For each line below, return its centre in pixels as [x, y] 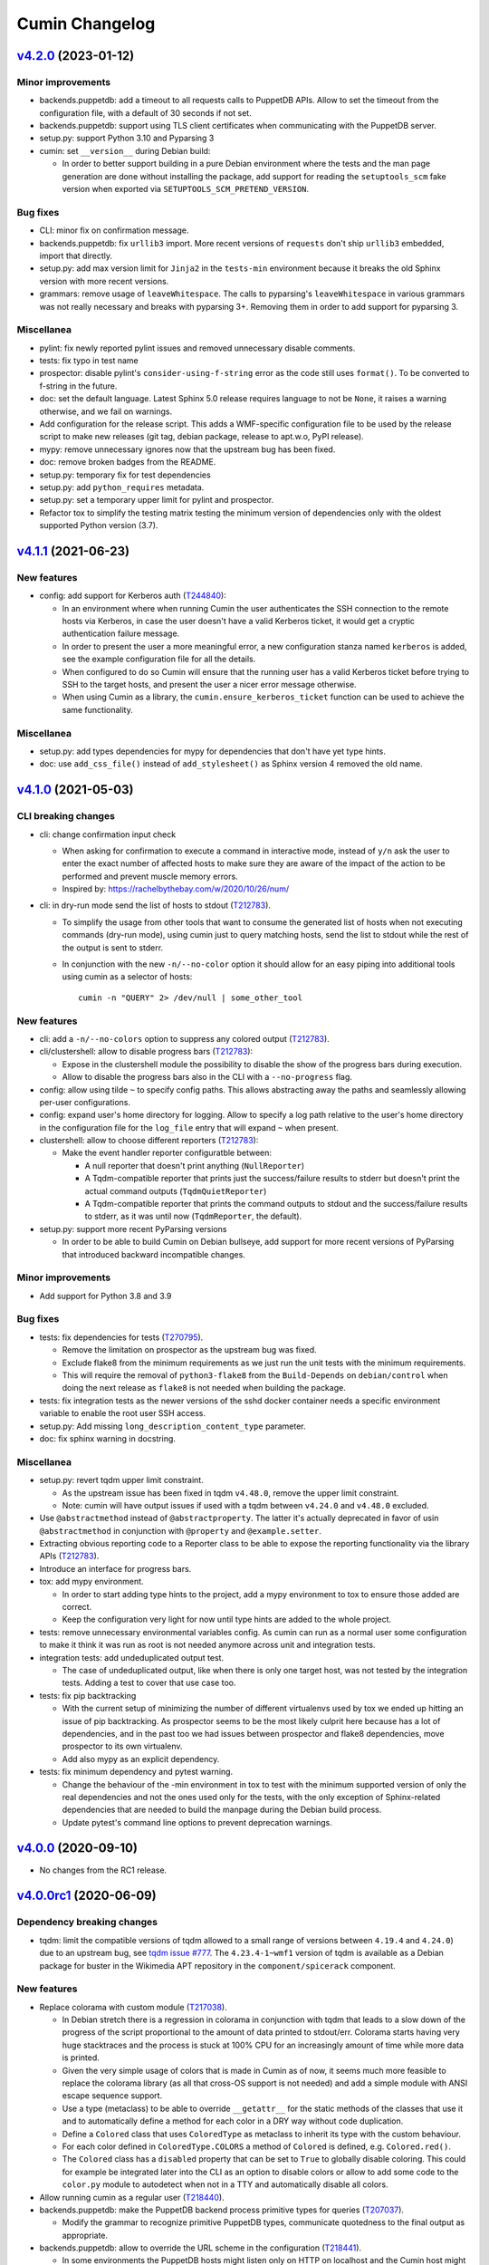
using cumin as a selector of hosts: [127, 977]
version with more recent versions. [104, 281]
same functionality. [97, 709]
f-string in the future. [78, 386]
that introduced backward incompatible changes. [154, 1254]
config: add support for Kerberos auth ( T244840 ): [133, 596]
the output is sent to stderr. [112, 948]
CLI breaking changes [66, 816]
